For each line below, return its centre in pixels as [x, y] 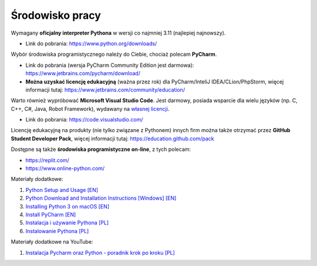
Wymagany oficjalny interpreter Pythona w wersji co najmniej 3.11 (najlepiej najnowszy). [118, 33]
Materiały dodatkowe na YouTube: [52, 242]
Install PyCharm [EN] [51, 214]
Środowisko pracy [56, 15]
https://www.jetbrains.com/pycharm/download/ [83, 73]
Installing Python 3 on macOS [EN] [68, 206]
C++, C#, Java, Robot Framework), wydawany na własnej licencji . [90, 109]
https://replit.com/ [48, 160]
